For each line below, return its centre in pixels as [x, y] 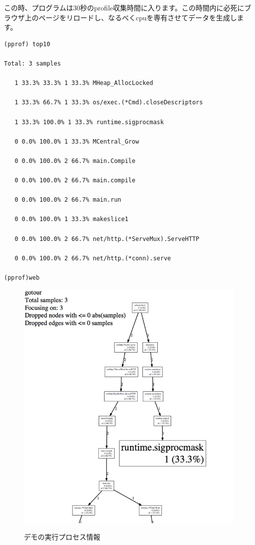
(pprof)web [22, 278]
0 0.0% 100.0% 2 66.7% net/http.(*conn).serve [93, 258]
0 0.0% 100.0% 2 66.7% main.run [68, 200]
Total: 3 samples [32, 63]
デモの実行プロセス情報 [62, 537]
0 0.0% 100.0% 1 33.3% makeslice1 [71, 219]
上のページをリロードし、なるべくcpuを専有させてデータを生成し [131, 17]
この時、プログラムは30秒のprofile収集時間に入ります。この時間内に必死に [124, 7]
